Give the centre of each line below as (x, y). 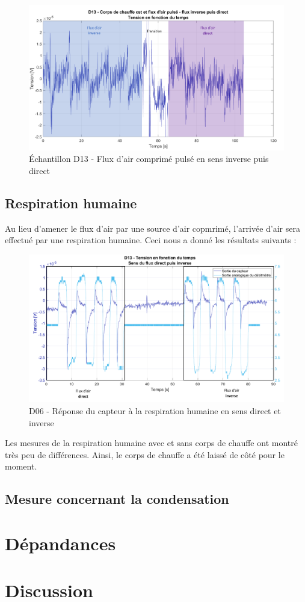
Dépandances (60, 543)
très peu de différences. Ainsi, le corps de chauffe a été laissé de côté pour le (145, 454)
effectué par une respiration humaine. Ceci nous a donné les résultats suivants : (151, 240)
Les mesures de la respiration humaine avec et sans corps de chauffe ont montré (151, 443)
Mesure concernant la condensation (117, 499)
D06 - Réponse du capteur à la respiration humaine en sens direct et (155, 410)
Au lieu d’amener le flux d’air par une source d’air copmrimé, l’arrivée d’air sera (152, 228)
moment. (21, 466)
